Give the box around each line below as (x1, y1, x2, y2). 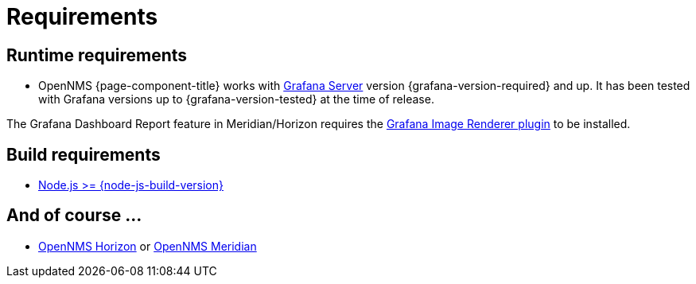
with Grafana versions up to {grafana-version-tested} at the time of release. (38, 92, 434, 107)
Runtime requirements (6, 45, 188, 65)
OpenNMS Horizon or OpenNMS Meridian (38, 239, 257, 253)
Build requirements (6, 144, 161, 165)
